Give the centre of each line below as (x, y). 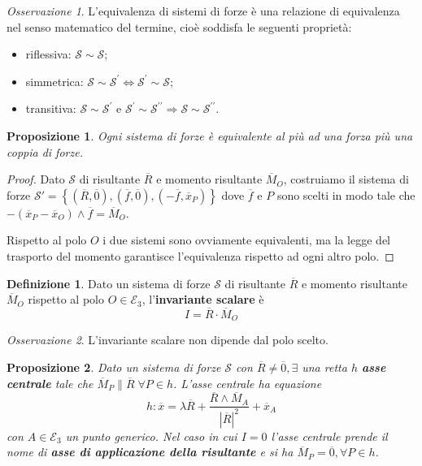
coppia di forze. (45, 151)
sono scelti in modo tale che (346, 194)
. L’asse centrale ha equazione (248, 383)
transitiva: (51, 108)
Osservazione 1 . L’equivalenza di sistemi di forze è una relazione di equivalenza (203, 11)
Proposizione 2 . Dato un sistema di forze (114, 367)
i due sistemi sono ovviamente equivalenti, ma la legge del (246, 240)
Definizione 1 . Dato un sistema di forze (109, 283)
